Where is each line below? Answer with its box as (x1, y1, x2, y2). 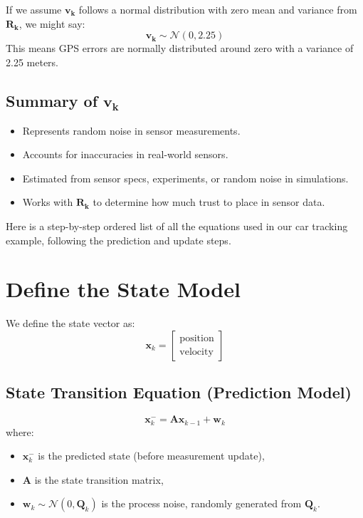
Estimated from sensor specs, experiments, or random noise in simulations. (22, 170, 349, 185)
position (179, 333, 214, 343)
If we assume (6, 2, 62, 16)
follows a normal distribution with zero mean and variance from (78, 2, 357, 16)
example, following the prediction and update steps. (6, 232, 231, 247)
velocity (179, 346, 214, 357)
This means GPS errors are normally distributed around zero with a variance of (6, 41, 354, 56)
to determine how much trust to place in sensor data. (93, 195, 325, 209)
